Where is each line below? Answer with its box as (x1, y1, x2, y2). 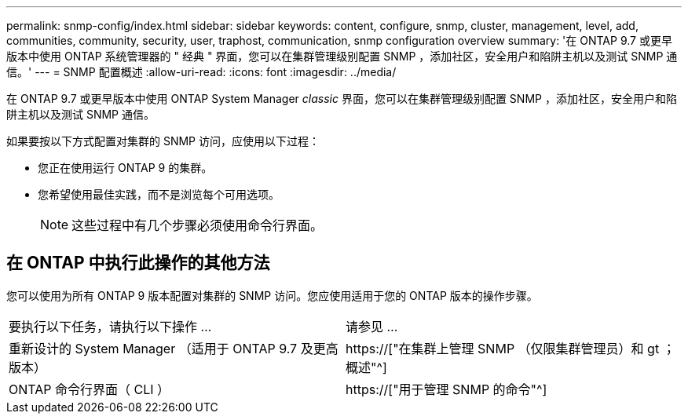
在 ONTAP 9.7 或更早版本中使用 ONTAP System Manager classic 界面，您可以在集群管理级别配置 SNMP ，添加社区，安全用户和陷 (6, 92, 677, 105)
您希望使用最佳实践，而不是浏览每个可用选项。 (38, 188, 280, 201)
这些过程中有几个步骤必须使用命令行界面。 (71, 217, 324, 233)
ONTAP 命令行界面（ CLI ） (9, 381, 170, 397)
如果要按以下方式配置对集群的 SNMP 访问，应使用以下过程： (6, 134, 320, 148)
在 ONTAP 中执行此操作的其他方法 (6, 253, 270, 273)
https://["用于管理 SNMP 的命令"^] (346, 381, 547, 397)
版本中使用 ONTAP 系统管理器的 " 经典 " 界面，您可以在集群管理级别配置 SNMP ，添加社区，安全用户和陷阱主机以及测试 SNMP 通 (6, 49, 678, 63)
